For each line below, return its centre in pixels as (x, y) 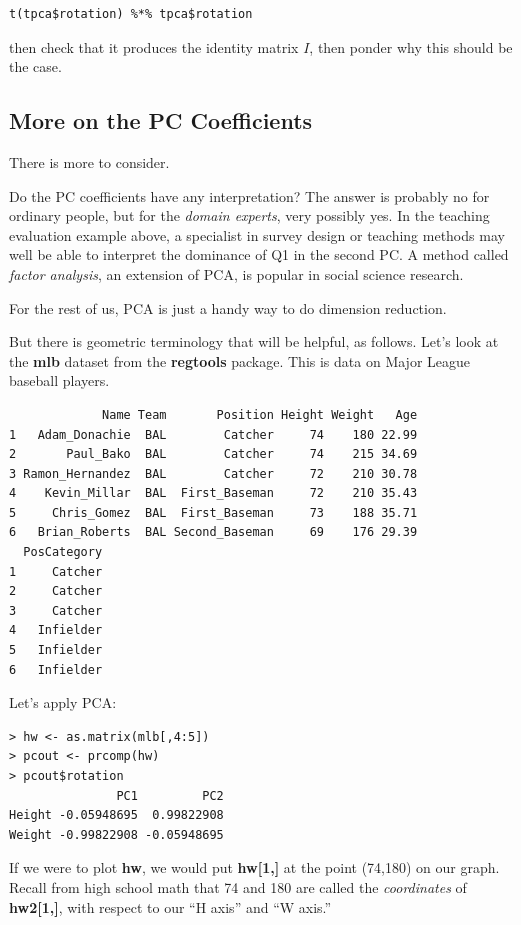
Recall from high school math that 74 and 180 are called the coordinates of (238, 886)
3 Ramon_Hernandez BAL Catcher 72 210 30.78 (213, 473)
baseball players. (59, 380)
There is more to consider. (89, 161)
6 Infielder (56, 669)
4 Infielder (56, 630)
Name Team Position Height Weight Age (260, 414)
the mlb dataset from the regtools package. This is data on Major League (240, 360)
